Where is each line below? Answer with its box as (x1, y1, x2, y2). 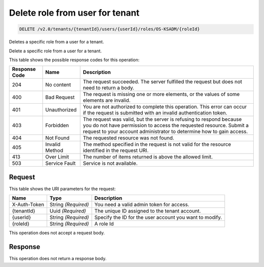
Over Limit (45, 154, 69, 160)
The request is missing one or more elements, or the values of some (83, 91, 240, 98)
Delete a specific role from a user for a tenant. (9, 48, 102, 54)
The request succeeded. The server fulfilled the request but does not (83, 78, 242, 85)
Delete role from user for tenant (9, 7, 140, 18)
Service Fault (45, 160, 76, 167)
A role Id (94, 221, 114, 227)
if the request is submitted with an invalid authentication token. (83, 110, 227, 116)
